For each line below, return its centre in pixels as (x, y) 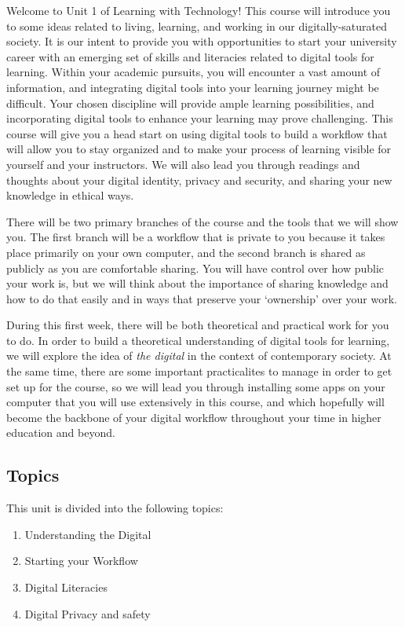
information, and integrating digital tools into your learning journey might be (193, 87)
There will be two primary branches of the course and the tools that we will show (202, 221)
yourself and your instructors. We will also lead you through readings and (183, 164)
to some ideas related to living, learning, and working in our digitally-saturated (197, 26)
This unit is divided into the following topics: (115, 508)
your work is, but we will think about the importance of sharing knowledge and (197, 283)
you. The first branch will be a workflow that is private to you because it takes (196, 237)
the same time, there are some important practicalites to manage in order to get (199, 371)
